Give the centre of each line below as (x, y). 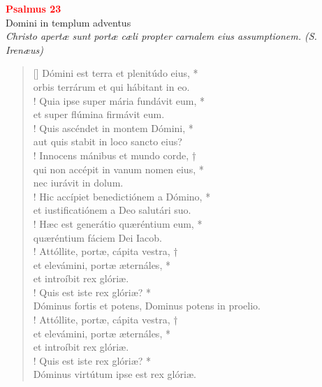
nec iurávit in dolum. (78, 183)
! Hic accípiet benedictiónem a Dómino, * (122, 196)
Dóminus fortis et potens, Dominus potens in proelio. (147, 306)
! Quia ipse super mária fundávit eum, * (119, 100)
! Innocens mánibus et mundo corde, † (115, 155)
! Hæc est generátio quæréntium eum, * (118, 223)
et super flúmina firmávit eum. (99, 114)
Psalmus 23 (34, 8)
